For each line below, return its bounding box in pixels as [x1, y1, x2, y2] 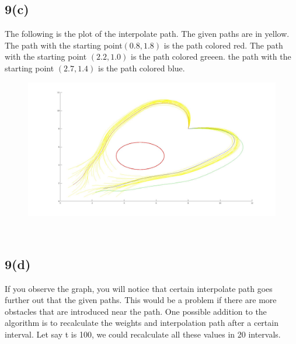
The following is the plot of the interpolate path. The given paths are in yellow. [5, 27, 290, 40]
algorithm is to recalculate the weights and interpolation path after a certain [5, 317, 278, 329]
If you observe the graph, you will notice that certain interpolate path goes [5, 282, 273, 294]
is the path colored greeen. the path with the [130, 50, 291, 63]
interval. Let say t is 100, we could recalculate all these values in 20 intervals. [5, 328, 281, 340]
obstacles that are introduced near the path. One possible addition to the [5, 305, 267, 317]
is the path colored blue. [97, 61, 185, 74]
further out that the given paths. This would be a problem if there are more [5, 294, 277, 306]
